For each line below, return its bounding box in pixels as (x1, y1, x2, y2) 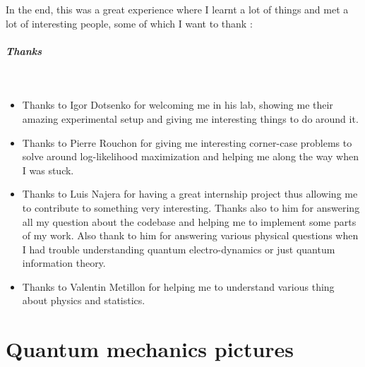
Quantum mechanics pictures (6, 335, 294, 363)
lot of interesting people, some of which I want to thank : (6, 16, 253, 30)
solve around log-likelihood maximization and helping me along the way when (22, 149, 359, 164)
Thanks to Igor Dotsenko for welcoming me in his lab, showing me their (22, 97, 333, 112)
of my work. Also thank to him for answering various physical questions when (22, 228, 359, 243)
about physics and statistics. (22, 293, 145, 308)
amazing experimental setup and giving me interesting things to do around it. (22, 111, 359, 126)
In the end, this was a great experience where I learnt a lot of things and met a (6, 2, 349, 16)
